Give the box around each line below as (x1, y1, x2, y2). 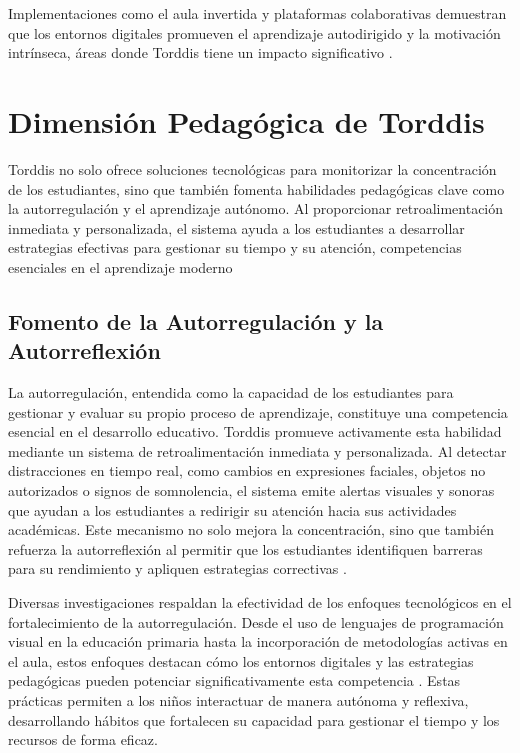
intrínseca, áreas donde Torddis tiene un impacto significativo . (8, 42, 393, 63)
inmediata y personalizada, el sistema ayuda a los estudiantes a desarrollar (8, 217, 465, 238)
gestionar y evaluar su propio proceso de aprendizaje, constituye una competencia (8, 401, 508, 422)
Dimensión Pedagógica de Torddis (8, 100, 485, 141)
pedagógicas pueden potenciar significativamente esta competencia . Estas (8, 670, 461, 691)
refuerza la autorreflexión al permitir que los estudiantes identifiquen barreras (8, 538, 483, 559)
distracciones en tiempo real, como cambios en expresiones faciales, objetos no (8, 460, 486, 481)
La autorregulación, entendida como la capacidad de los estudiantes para (8, 382, 454, 403)
